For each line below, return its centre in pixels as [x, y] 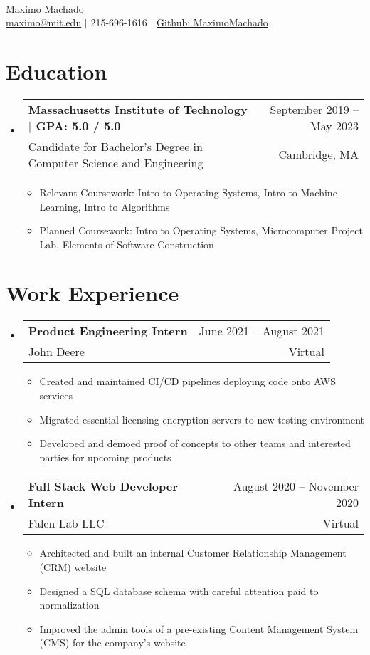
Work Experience [92, 293]
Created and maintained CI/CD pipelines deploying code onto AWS [188, 381]
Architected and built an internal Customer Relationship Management [193, 553]
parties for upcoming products [105, 457]
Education [57, 71]
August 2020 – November [296, 486]
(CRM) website [73, 566]
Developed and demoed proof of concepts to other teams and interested [195, 443]
